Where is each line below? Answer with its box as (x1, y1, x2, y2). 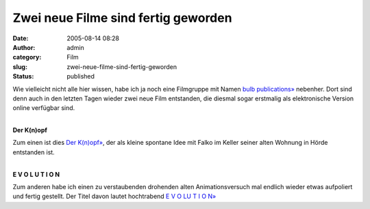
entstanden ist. (12, 148, 55, 156)
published (66, 72, 95, 81)
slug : (12, 62, 27, 71)
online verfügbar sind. (12, 104, 75, 112)
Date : (12, 34, 29, 42)
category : (12, 53, 42, 61)
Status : (12, 72, 34, 81)
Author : (12, 43, 36, 51)
